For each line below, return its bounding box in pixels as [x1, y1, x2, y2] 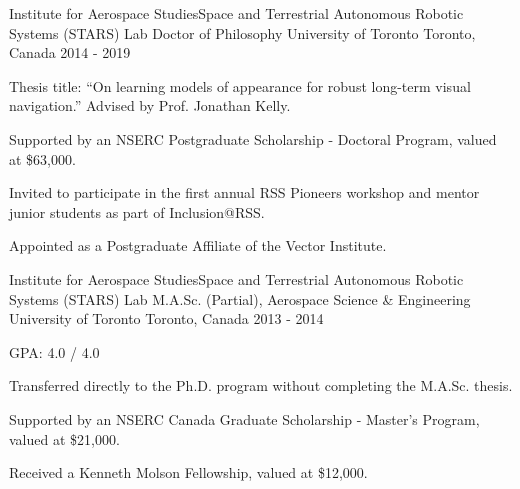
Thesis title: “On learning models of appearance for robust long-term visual [9, 75, 471, 96]
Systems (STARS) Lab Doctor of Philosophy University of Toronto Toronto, [9, 22, 476, 43]
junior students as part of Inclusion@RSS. [9, 201, 265, 222]
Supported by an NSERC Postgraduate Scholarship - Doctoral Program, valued [9, 128, 497, 149]
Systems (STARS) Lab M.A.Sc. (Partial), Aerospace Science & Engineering [9, 288, 471, 309]
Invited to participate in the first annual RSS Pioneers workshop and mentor [9, 182, 480, 203]
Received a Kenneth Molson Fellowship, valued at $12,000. [9, 462, 368, 483]
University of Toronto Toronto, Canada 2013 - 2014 [9, 308, 324, 329]
